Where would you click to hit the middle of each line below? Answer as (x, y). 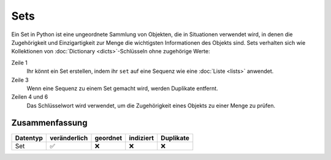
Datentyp (29, 138)
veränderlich (69, 138)
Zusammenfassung (49, 123)
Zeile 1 (19, 63)
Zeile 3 (20, 80)
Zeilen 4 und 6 (30, 97)
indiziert (142, 138)
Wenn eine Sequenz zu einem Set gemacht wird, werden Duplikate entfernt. (122, 88)
